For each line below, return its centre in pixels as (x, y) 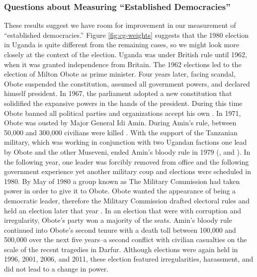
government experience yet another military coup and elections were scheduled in (128, 171)
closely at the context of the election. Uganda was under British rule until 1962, (126, 54)
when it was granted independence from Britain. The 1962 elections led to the (123, 64)
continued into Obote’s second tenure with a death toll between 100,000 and (120, 230)
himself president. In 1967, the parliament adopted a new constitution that (118, 93)
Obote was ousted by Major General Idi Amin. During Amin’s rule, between (120, 123)
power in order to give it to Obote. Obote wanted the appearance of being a (120, 191)
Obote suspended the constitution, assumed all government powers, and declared (127, 83)
